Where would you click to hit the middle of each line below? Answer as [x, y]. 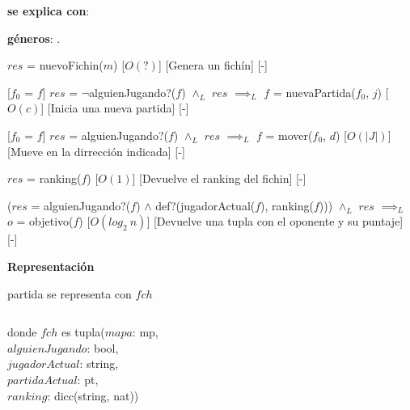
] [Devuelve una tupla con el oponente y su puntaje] [275, 221]
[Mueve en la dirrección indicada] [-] [96, 151]
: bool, [103, 347]
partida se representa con [70, 293]
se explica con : [49, 11]
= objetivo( [45, 221]
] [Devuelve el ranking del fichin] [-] [219, 178]
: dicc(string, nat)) [93, 395]
